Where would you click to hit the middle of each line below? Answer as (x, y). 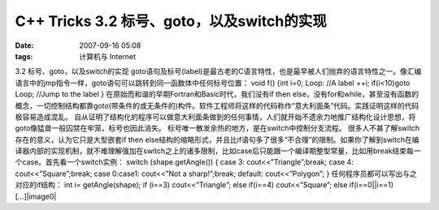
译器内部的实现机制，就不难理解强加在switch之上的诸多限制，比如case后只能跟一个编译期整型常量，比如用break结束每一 (218, 151)
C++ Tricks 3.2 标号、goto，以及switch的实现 (171, 21)
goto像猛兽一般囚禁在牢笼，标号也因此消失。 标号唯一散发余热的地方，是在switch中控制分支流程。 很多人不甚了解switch (217, 128)
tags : (24, 56)
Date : (24, 45)
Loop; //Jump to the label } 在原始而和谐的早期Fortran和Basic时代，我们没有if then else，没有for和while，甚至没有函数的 (217, 94)
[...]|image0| (36, 196)
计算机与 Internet (108, 56)
